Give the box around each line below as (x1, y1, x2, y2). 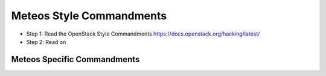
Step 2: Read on (26, 38, 66, 45)
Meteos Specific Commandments (11, 54, 140, 65)
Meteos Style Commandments (11, 9, 167, 22)
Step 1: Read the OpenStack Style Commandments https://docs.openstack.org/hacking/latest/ (26, 30, 260, 37)
